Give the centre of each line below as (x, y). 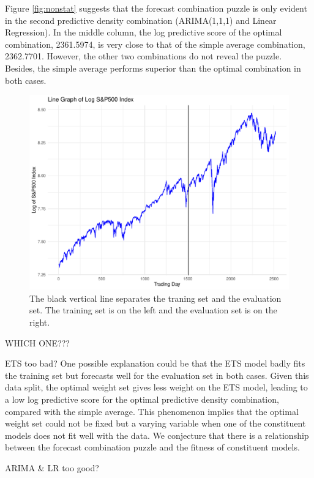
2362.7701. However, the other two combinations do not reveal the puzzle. (144, 56)
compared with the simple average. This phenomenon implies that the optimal (152, 411)
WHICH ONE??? (37, 342)
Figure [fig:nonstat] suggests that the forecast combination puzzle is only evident (156, 8)
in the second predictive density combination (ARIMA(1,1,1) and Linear (141, 20)
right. (40, 322)
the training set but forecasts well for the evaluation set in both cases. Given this (157, 375)
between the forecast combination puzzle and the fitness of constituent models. (152, 447)
